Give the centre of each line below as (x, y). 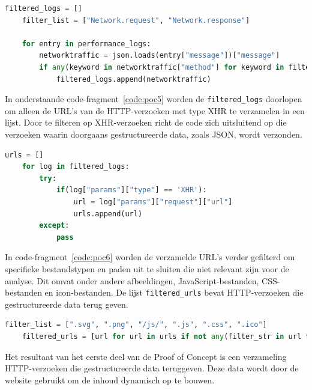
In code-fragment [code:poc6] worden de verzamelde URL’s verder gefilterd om (150, 257)
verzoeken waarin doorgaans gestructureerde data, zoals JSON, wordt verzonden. (154, 134)
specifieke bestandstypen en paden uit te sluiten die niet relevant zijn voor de (147, 268)
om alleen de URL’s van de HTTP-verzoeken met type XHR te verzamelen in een (155, 110)
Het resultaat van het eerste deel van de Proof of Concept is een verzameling (146, 356)
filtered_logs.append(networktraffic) (133, 79)
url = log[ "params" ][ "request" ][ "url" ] (153, 202)
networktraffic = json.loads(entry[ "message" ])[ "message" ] (160, 56)
